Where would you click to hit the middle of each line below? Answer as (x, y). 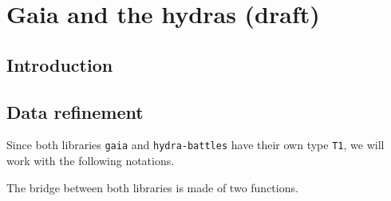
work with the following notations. (91, 161)
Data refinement (75, 111)
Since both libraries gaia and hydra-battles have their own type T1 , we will (195, 145)
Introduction (60, 64)
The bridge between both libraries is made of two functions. (152, 187)
